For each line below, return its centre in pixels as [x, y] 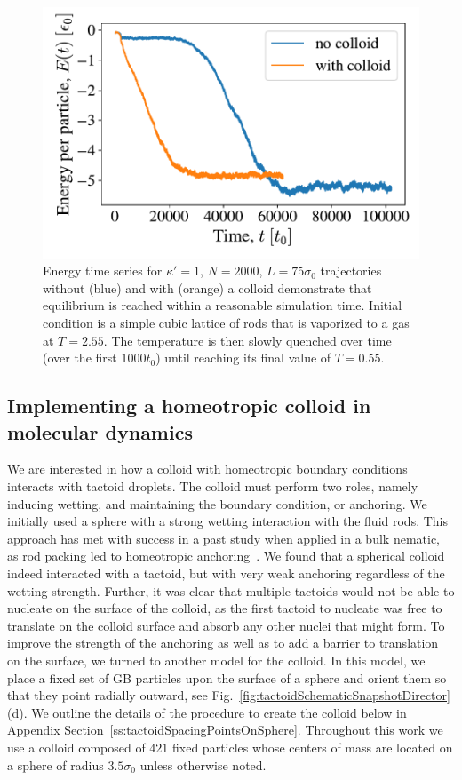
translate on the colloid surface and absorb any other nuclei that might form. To [226, 625]
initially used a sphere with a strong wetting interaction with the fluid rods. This [228, 521]
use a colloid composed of [76, 747]
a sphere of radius [56, 764]
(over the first [80, 358]
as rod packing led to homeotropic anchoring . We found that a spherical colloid [226, 556]
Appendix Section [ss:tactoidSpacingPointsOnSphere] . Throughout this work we [225, 730]
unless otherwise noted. [203, 764]
